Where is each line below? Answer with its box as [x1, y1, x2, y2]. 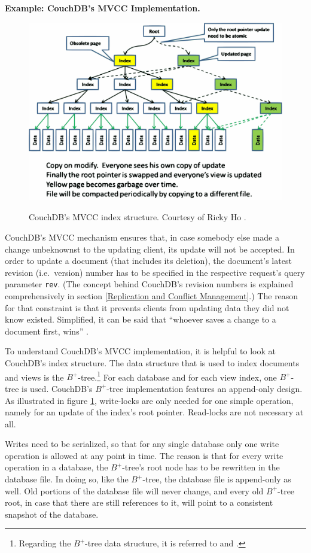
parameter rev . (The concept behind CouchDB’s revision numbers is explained [5, 278, 294, 290]
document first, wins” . [5, 324, 89, 337]
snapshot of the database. [5, 508, 99, 520]
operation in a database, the [5, 461, 108, 473]
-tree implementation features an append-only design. [106, 382, 303, 394]
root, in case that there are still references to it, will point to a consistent [5, 496, 273, 509]
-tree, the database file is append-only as [142, 473, 291, 485]
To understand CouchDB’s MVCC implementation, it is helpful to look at [5, 345, 276, 357]
